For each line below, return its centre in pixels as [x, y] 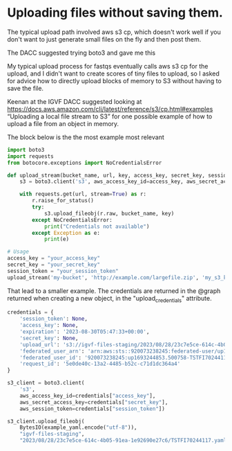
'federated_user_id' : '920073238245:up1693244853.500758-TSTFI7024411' [125, 357]
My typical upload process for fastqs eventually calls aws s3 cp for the [108, 66]
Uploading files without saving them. [115, 13]
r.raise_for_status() [63, 201]
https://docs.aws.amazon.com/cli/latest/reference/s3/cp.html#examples [110, 109]
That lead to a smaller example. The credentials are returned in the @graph [114, 291]
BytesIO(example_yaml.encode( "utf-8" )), [78, 427]
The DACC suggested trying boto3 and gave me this [81, 53]
